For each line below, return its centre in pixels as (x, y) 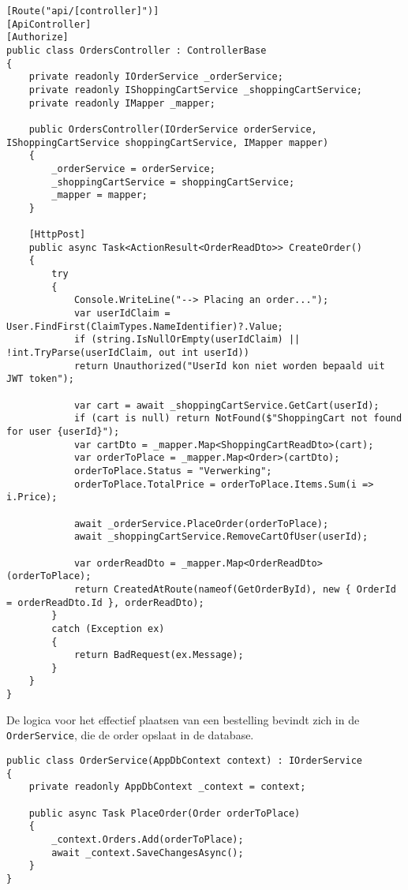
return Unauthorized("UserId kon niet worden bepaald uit (229, 366)
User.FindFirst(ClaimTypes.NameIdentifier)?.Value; (145, 326)
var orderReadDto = (125, 563)
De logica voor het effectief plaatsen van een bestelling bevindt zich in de (183, 719)
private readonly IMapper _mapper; (122, 103)
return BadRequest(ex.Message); (159, 655)
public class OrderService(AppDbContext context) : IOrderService (185, 761)
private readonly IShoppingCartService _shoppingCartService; (196, 90)
